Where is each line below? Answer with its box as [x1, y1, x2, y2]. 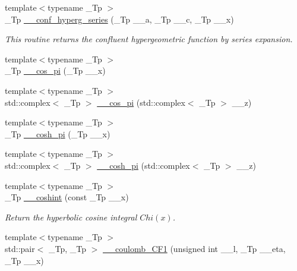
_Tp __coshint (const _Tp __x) [5, 191, 129, 203]
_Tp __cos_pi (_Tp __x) [5, 64, 106, 77]
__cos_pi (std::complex [97, 96, 185, 108]
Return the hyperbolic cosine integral [5, 210, 137, 223]
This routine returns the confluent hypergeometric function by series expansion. [5, 33, 293, 45]
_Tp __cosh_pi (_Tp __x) [5, 127, 110, 140]
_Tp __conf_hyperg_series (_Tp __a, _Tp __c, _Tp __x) [5, 12, 234, 25]
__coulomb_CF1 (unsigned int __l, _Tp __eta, [103, 242, 286, 254]
